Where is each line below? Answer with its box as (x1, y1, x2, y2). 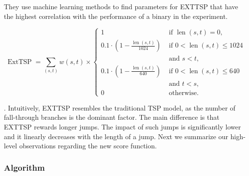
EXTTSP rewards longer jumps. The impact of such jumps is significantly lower (4, 122, 241, 132)
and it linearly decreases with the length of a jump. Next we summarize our (4, 131, 228, 141)
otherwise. (169, 89, 199, 96)
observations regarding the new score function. (19, 141, 157, 151)
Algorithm (4, 161, 45, 173)
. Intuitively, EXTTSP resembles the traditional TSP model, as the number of (4, 102, 235, 112)
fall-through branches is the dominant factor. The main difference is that (4, 112, 220, 122)
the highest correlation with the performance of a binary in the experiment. (4, 11, 228, 21)
